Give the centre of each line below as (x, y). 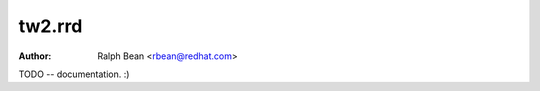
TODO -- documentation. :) (74, 74)
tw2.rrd (50, 26)
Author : (35, 56)
